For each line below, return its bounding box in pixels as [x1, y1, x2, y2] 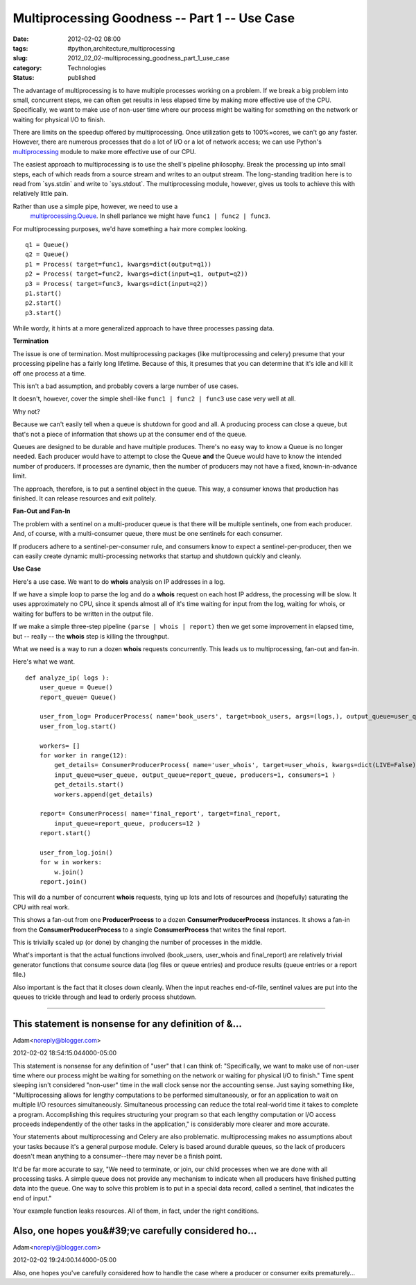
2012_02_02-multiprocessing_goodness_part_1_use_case [67, 54, 230, 62]
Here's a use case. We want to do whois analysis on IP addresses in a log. [12, 577, 225, 586]
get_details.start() [54, 781, 124, 789]
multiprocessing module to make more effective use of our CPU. [12, 147, 197, 156]
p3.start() [25, 309, 62, 317]
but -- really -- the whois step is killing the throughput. [12, 632, 169, 640]
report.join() [39, 878, 88, 886]
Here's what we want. [12, 657, 76, 666]
